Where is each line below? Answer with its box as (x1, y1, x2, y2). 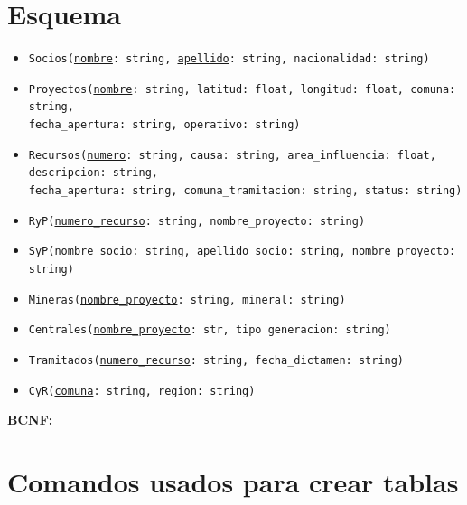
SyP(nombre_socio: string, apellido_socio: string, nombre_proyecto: (28, 245, 456, 258)
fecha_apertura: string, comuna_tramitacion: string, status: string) (28, 184, 462, 198)
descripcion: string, (28, 166, 158, 180)
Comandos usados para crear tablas (7, 463, 459, 500)
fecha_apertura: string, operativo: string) (28, 118, 301, 132)
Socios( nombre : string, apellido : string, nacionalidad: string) (28, 52, 430, 66)
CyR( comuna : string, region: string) (28, 384, 256, 397)
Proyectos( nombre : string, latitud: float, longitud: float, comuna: (28, 82, 456, 96)
